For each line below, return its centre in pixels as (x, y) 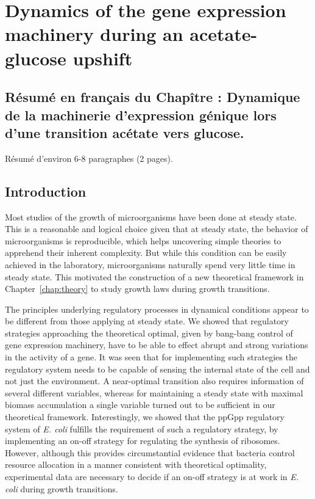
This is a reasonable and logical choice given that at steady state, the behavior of (157, 229)
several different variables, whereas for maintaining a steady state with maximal (154, 392)
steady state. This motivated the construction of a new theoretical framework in (154, 276)
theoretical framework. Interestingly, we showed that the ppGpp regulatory (145, 417)
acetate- (224, 34)
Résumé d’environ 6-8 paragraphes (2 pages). (89, 158)
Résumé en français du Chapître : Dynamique (153, 97)
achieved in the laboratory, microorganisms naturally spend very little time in (150, 264)
